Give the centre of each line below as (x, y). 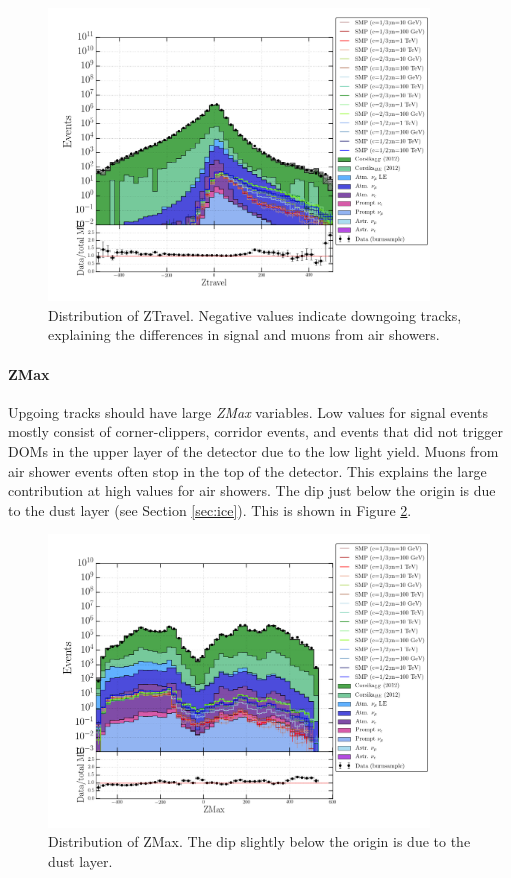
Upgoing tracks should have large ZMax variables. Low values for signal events (248, 411)
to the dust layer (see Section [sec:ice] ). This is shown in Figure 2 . (210, 509)
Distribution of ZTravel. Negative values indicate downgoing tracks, (255, 314)
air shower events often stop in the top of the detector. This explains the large (247, 470)
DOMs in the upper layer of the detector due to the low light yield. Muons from (253, 451)
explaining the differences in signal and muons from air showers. (244, 334)
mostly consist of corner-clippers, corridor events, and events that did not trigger (256, 431)
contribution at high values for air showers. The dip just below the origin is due (252, 490)
